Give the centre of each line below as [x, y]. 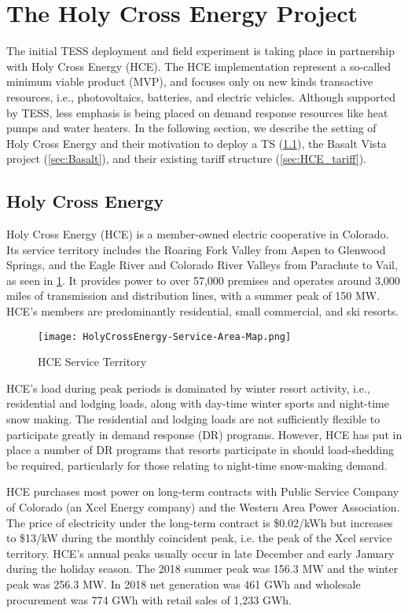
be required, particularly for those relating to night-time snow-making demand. [197, 465]
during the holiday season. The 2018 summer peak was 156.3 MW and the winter [202, 569]
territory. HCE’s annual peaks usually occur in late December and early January [200, 553]
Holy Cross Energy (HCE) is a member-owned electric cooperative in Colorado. [198, 234]
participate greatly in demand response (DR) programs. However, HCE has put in [204, 434]
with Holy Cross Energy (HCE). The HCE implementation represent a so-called [199, 66]
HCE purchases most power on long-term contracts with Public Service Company [203, 491]
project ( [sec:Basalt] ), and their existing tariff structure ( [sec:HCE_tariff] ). [186, 159]
